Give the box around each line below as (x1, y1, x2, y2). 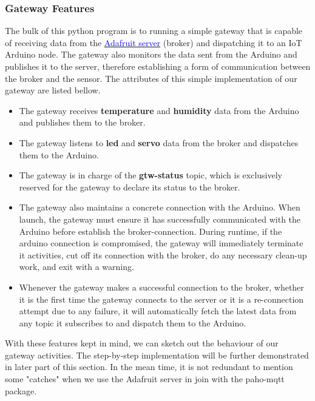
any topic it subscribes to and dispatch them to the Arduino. (19, 316, 246, 329)
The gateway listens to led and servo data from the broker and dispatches (19, 136, 299, 149)
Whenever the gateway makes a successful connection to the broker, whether (19, 280, 304, 293)
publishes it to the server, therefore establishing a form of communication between (5, 60, 311, 72)
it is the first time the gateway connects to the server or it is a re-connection (19, 292, 304, 305)
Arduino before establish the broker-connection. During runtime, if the (19, 224, 282, 237)
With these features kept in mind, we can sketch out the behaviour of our (5, 337, 279, 349)
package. (5, 384, 37, 397)
